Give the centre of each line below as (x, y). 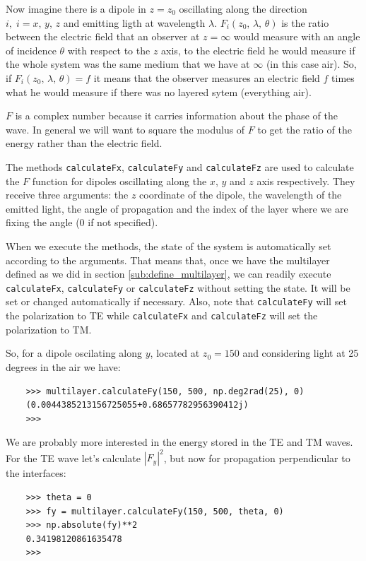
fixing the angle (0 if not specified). (82, 222)
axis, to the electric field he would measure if (258, 50)
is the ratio (305, 22)
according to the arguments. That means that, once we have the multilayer (168, 260)
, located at (175, 353)
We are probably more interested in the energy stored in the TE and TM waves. (179, 442)
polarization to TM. (49, 329)
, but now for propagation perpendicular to (257, 457)
